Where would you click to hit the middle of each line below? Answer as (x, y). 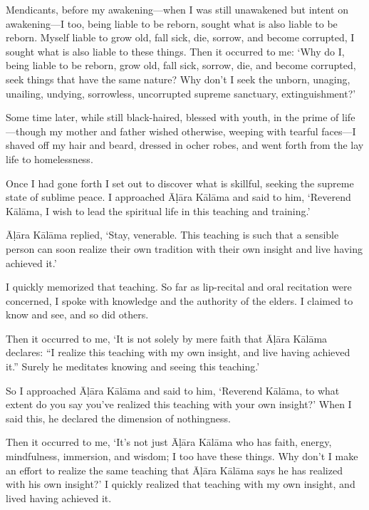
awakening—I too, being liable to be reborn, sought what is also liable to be (172, 23)
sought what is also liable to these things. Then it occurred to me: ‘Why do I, (175, 51)
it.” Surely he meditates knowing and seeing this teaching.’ (133, 366)
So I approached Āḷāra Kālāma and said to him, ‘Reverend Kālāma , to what (173, 390)
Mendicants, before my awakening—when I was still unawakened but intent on (177, 9)
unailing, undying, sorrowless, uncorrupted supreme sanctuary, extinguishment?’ (181, 93)
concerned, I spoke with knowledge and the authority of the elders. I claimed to (180, 300)
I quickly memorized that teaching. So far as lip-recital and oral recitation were (179, 287)
